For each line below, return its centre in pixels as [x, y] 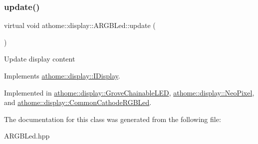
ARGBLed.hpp [27, 136]
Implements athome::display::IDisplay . [62, 75]
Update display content [40, 59]
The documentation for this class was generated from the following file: [113, 119]
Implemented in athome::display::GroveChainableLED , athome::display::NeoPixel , [129, 92]
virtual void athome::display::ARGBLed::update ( [80, 25]
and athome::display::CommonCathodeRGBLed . [78, 102]
